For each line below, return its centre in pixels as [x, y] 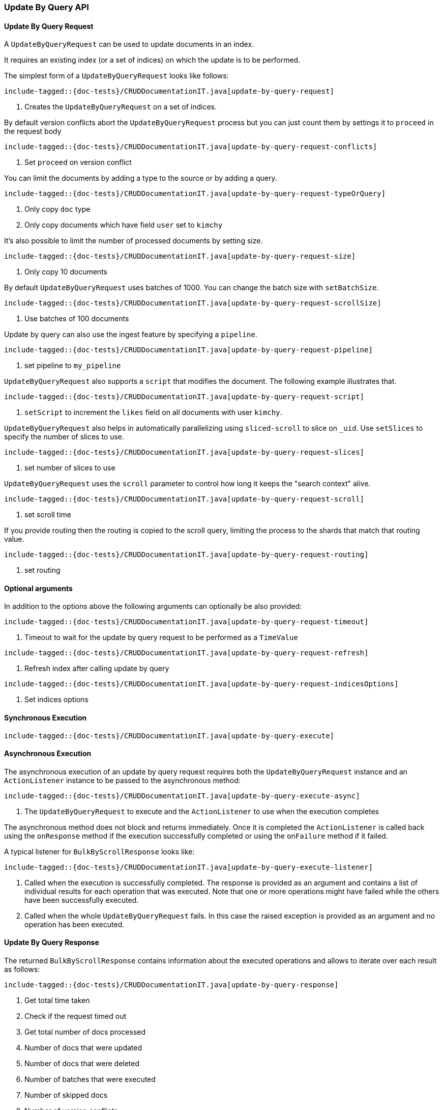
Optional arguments [38, 588]
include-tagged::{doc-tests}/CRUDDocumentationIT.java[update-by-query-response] [171, 985]
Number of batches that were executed [90, 1079]
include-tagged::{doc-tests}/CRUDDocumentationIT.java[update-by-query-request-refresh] [186, 653]
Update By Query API [47, 7]
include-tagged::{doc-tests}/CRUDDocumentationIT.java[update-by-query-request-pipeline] [188, 350]
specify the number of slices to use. [64, 437]
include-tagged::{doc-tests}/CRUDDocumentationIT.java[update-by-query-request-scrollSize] [193, 303]
